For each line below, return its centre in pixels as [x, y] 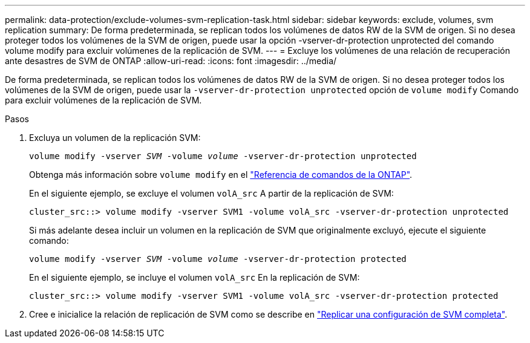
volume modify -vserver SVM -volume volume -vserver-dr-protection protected [218, 259]
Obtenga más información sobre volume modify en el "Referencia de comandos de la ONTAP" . [221, 175]
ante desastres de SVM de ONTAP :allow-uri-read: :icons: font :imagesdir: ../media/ [171, 61]
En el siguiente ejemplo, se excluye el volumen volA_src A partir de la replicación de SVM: [211, 193]
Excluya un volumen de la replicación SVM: [115, 138]
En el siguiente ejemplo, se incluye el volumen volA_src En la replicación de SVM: [195, 277]
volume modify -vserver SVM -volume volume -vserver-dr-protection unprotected [223, 156]
